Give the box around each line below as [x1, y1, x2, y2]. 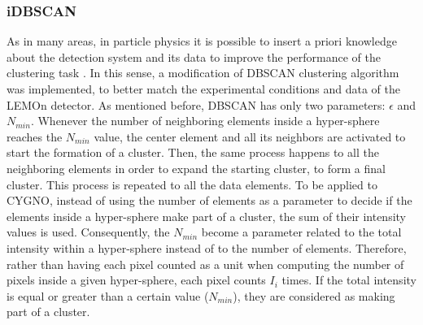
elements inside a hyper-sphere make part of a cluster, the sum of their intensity [7, 207, 407, 224]
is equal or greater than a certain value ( [7, 287, 209, 304]
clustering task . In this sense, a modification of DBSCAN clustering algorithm [7, 64, 399, 81]
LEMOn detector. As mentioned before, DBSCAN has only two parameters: [7, 96, 386, 113]
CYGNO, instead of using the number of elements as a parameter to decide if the [7, 192, 412, 209]
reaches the [7, 128, 63, 145]
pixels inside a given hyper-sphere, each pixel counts [7, 271, 266, 288]
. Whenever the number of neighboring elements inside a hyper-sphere [30, 112, 380, 129]
